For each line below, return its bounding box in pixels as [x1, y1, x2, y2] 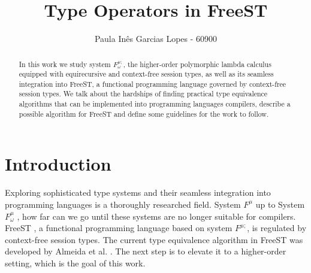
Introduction [5, 151, 111, 176]
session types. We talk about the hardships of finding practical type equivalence [19, 89, 268, 99]
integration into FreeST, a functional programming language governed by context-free [19, 78, 286, 89]
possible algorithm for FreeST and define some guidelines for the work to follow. [19, 108, 269, 119]
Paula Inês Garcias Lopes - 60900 [94, 32, 218, 45]
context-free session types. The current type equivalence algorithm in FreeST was [5, 233, 303, 245]
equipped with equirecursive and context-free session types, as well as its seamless [19, 69, 274, 79]
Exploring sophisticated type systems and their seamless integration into [5, 186, 271, 199]
